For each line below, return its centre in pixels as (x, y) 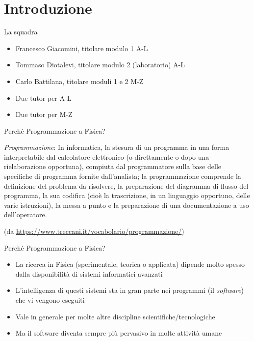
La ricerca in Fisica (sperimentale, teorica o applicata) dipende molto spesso (130, 264)
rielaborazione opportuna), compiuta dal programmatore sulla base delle (113, 166)
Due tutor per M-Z (44, 114)
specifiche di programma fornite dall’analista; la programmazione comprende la (123, 176)
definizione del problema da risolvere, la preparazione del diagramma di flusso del (126, 185)
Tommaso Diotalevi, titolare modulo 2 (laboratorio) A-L (100, 65)
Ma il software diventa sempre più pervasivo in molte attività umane (119, 333)
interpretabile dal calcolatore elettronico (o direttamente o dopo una (107, 156)
